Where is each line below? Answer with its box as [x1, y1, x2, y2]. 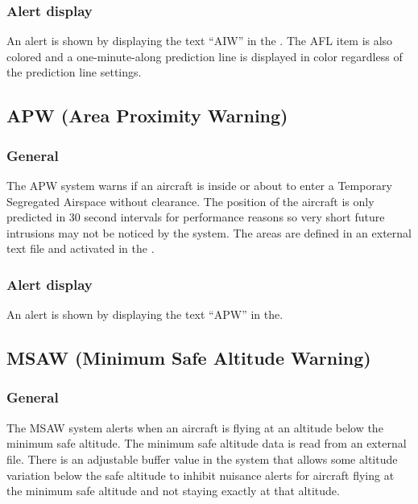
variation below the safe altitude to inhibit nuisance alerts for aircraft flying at [6, 466, 395, 483]
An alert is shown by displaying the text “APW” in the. [6, 306, 283, 323]
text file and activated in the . [6, 240, 155, 257]
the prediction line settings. [6, 64, 142, 81]
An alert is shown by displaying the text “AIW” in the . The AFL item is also [6, 32, 393, 49]
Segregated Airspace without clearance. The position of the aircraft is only [6, 192, 375, 209]
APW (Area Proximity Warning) [6, 103, 288, 128]
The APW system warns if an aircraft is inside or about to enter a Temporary [6, 177, 392, 193]
